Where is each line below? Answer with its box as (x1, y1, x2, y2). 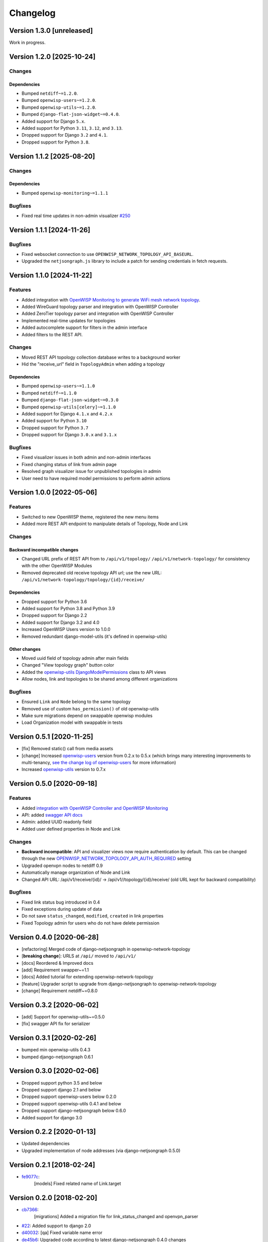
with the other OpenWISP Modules (21, 563, 92, 569)
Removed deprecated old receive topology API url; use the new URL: (21, 569, 162, 576)
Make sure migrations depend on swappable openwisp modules (21, 713, 153, 718)
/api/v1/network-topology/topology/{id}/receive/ (21, 577, 145, 583)
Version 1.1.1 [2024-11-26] (9, 226, 90, 234)
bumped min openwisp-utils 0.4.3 (21, 1047, 91, 1053)
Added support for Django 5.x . (21, 118, 85, 124)
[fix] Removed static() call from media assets (21, 746, 114, 752)
